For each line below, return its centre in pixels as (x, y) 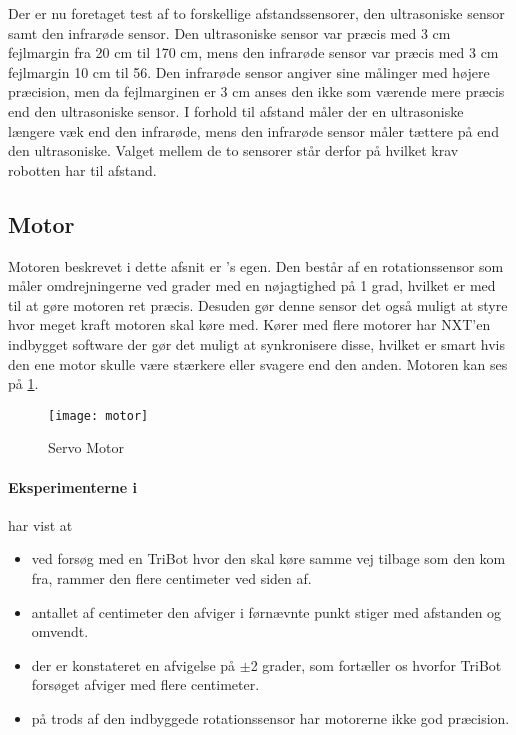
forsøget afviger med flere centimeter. (145, 684)
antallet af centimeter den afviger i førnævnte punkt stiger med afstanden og (266, 611)
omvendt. (60, 631)
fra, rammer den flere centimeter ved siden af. (171, 577)
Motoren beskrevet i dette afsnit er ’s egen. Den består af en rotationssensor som (256, 265)
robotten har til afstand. (82, 169)
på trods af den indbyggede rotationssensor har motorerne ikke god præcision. (270, 717)
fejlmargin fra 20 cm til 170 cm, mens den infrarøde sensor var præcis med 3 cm (253, 52)
